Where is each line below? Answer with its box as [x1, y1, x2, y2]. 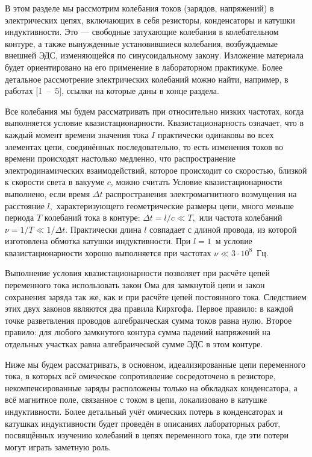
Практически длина [70, 222, 142, 235]
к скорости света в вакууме [5, 175, 105, 188]
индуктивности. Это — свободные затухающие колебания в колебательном [5, 25, 279, 38]
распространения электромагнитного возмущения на [105, 187, 297, 200]
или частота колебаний [199, 211, 282, 224]
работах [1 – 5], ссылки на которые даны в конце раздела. [5, 84, 219, 97]
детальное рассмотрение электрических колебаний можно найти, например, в [5, 72, 289, 85]
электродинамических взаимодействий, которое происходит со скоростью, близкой [5, 163, 307, 176]
